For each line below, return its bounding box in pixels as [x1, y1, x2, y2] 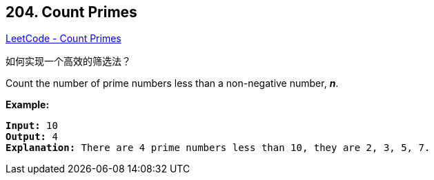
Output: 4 [6, 131, 58, 143]
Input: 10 [6, 120, 58, 132]
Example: [6, 99, 50, 111]
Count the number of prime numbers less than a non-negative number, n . [6, 77, 339, 90]
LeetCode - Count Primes [6, 32, 121, 45]
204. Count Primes [6, 3, 137, 21]
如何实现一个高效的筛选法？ [6, 55, 131, 68]
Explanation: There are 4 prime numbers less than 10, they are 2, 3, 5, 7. [6, 142, 431, 154]
